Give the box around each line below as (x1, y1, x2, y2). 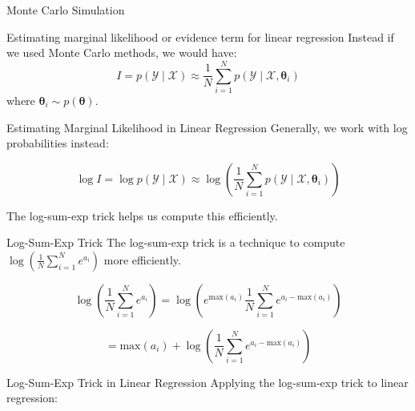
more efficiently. (103, 251, 181, 268)
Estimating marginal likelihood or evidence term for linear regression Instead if (6, 28, 394, 45)
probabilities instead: (6, 135, 109, 151)
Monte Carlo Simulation (6, 2, 125, 18)
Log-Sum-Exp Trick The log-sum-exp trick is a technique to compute (6, 234, 345, 251)
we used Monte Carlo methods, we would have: (6, 44, 237, 61)
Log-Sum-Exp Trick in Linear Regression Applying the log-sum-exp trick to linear (6, 373, 409, 390)
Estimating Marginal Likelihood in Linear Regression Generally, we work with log (6, 119, 408, 135)
